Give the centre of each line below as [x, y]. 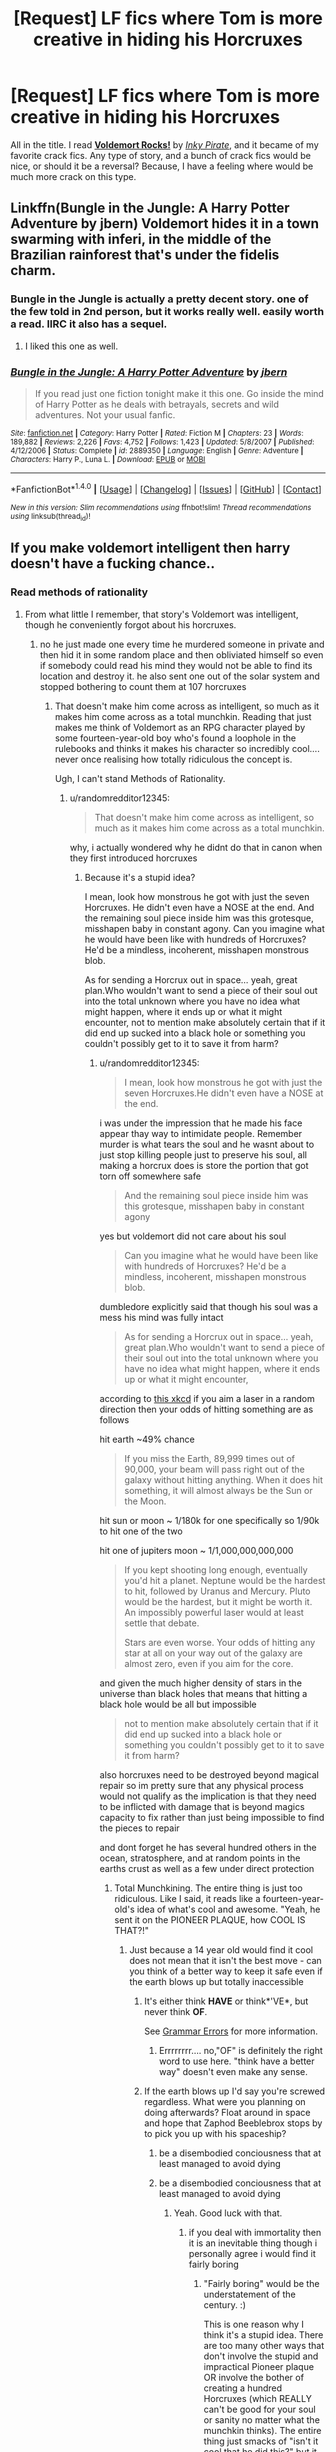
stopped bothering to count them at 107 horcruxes [143, 686]
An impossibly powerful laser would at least [214, 1612]
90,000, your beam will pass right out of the [214, 1469]
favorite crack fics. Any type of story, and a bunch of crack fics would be [161, 155]
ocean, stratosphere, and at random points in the [200, 1858]
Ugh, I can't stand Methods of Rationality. [140, 778]
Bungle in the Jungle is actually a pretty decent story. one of [159, 299]
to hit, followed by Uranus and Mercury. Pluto [217, 1591]
